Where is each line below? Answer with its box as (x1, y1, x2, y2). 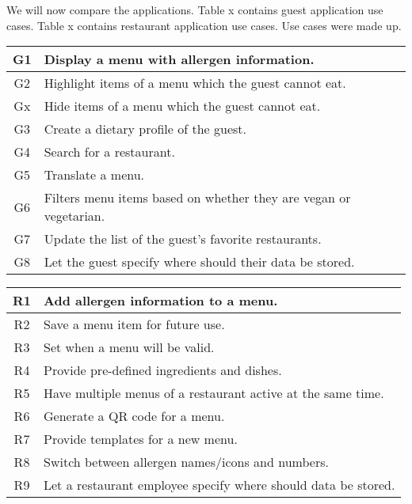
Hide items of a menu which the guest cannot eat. (44, 97, 321, 116)
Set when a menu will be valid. (44, 338, 215, 357)
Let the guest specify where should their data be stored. (44, 252, 355, 271)
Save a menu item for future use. (44, 315, 225, 334)
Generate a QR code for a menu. (44, 407, 225, 426)
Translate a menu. (44, 165, 145, 184)
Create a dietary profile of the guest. (44, 119, 247, 138)
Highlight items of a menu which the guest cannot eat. (44, 74, 346, 93)
